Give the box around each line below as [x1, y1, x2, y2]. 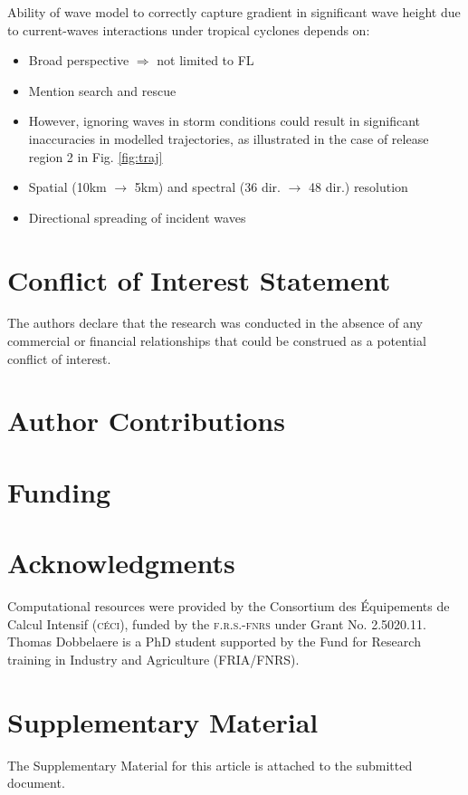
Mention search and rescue [28, 81, 177, 100]
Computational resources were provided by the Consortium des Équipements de [7, 597, 450, 616]
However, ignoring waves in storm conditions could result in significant [28, 111, 421, 130]
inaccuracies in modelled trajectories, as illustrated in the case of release [28, 129, 429, 148]
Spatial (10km [28, 177, 107, 196]
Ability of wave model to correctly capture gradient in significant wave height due [7, 3, 461, 21]
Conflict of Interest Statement [7, 261, 391, 298]
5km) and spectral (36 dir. [134, 177, 281, 196]
